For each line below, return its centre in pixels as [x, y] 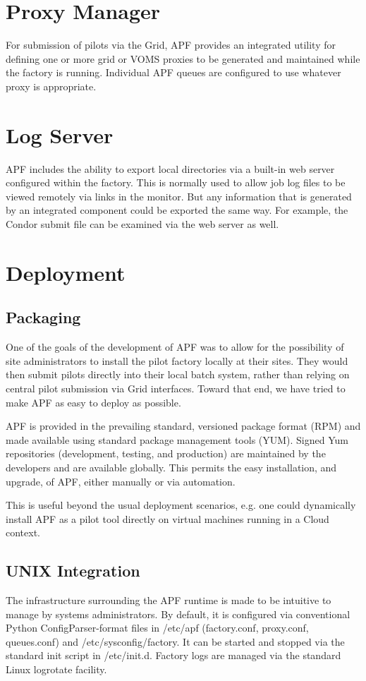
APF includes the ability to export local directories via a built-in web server [170, 168]
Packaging [43, 317]
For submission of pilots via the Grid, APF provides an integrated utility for [171, 45]
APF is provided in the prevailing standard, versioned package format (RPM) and [183, 426]
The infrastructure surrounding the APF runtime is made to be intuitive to [169, 600]
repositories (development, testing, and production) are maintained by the [166, 453]
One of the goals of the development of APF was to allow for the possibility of [175, 347]
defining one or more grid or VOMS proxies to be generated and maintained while [183, 58]
